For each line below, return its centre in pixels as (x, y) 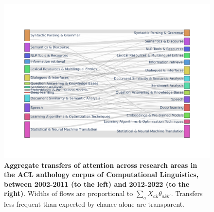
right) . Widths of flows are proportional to (69, 193)
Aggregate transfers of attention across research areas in (101, 165)
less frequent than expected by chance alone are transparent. (94, 204)
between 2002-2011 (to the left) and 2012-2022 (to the (97, 184)
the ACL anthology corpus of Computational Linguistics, (101, 174)
